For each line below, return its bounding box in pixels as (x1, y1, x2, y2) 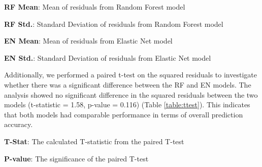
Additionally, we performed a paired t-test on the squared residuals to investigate (4, 69, 257, 80)
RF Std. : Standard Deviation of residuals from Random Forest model (4, 18, 223, 29)
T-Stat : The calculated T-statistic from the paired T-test (4, 136, 184, 146)
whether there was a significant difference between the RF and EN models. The (4, 79, 251, 90)
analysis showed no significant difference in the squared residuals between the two (4, 89, 258, 100)
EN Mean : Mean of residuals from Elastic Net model (4, 35, 173, 46)
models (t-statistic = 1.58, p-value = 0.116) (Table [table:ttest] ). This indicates (4, 99, 250, 110)
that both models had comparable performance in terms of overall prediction (4, 109, 243, 119)
